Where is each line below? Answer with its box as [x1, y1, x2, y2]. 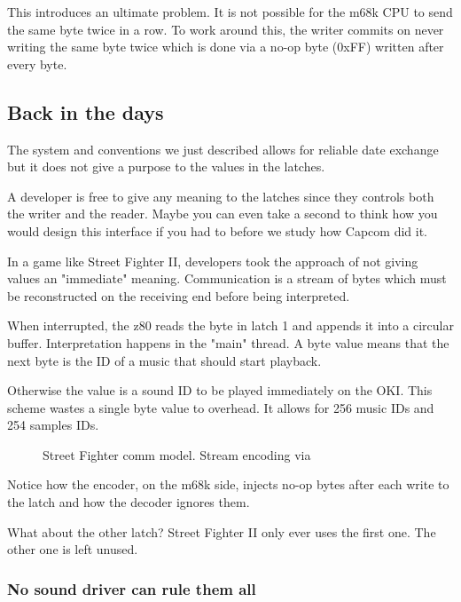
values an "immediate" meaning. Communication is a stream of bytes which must [7, 269, 447, 288]
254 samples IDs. [7, 416, 99, 434]
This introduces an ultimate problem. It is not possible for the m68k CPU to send [7, 3, 453, 20]
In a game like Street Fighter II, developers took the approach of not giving [7, 251, 418, 270]
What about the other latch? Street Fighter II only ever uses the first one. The [7, 522, 436, 541]
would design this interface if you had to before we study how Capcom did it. [7, 221, 427, 240]
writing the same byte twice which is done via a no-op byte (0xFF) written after [7, 37, 444, 56]
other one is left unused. [7, 540, 138, 558]
